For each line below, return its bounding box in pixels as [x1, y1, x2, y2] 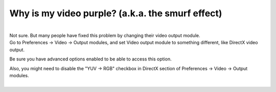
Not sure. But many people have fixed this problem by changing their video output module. [9, 32, 200, 38]
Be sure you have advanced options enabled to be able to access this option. [9, 56, 172, 62]
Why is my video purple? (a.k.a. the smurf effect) [9, 8, 222, 19]
